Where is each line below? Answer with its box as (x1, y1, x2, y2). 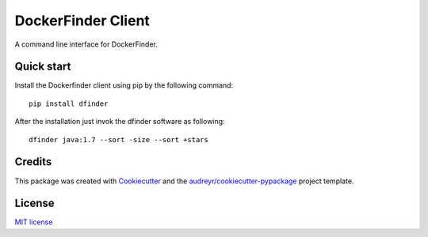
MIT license (14, 217, 53, 227)
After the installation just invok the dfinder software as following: (14, 117, 225, 126)
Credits (14, 155, 52, 169)
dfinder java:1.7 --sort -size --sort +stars (29, 135, 209, 144)
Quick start (14, 60, 71, 73)
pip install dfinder (29, 99, 109, 108)
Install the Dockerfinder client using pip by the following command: (14, 81, 234, 90)
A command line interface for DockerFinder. (14, 39, 158, 49)
